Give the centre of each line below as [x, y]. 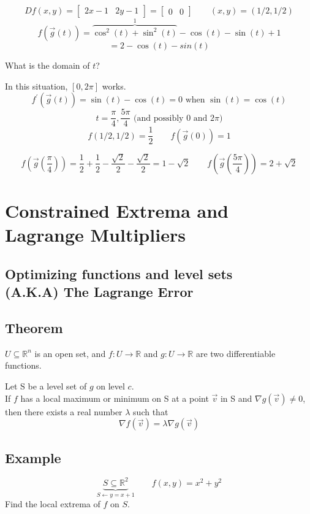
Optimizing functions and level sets [119, 273]
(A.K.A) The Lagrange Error [99, 292]
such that [151, 411]
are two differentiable [236, 353]
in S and [236, 398]
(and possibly [159, 118]
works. [114, 86]
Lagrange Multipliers [95, 235]
